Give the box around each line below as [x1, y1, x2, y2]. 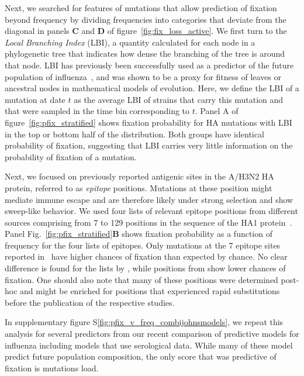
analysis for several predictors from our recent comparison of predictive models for [5, 327, 299, 340]
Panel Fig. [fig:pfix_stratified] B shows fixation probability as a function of [5, 227, 272, 240]
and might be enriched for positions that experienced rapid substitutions [20, 285, 280, 297]
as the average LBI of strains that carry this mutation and [74, 93, 284, 105]
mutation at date [5, 93, 65, 105]
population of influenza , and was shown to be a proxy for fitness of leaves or [5, 70, 282, 82]
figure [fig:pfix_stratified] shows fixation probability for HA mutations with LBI [5, 116, 292, 128]
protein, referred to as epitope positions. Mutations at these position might [5, 181, 272, 194]
